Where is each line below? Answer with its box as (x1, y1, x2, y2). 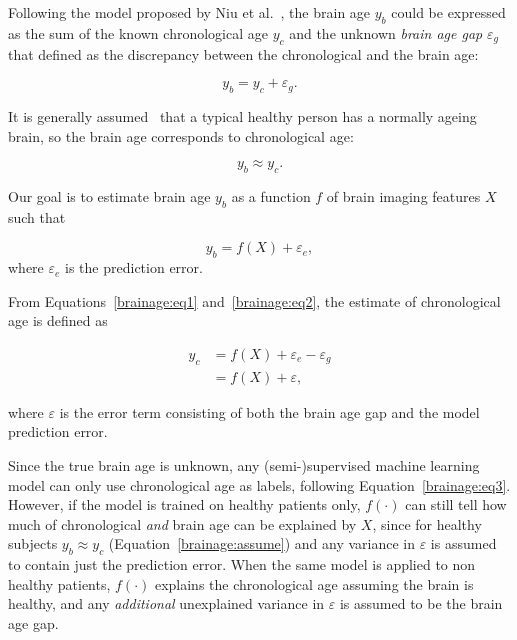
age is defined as (8, 310, 108, 331)
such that (8, 206, 66, 227)
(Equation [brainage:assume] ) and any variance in (108, 533, 415, 554)
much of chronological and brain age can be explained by (8, 513, 357, 534)
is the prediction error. (65, 257, 203, 278)
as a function (231, 185, 311, 206)
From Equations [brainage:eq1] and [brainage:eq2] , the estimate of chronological (8, 290, 501, 311)
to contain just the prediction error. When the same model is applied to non (8, 554, 476, 575)
